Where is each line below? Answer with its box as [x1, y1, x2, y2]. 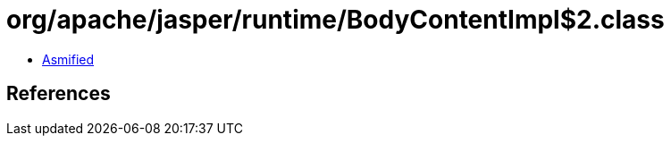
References [6, 82, 111, 105]
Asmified [42, 51, 95, 67]
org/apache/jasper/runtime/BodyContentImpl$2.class [6, 4, 665, 35]
